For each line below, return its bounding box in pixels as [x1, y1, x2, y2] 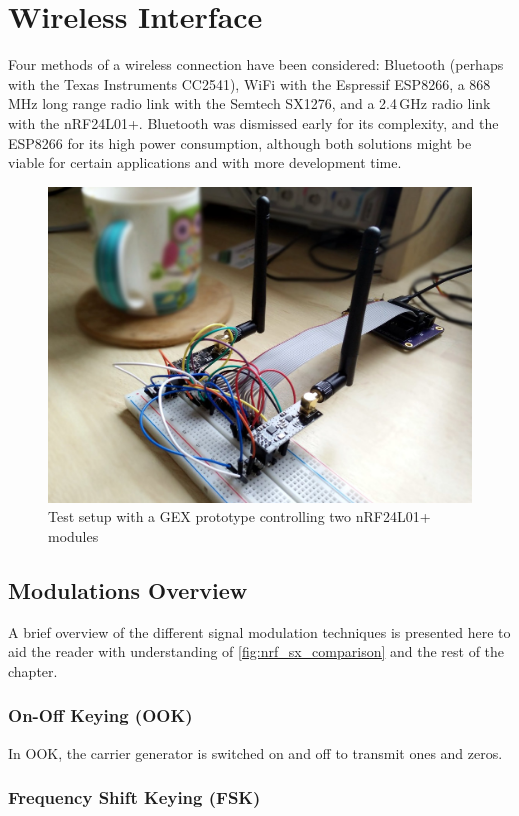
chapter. [8, 660, 58, 681]
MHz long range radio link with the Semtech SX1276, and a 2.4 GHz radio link [8, 93, 491, 114]
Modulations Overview [8, 574, 248, 605]
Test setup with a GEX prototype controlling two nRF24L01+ [48, 506, 431, 527]
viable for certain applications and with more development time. [8, 152, 402, 173]
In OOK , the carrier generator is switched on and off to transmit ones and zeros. [8, 742, 503, 763]
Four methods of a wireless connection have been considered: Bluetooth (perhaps [8, 54, 504, 75]
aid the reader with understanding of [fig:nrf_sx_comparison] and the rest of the [8, 641, 505, 662]
